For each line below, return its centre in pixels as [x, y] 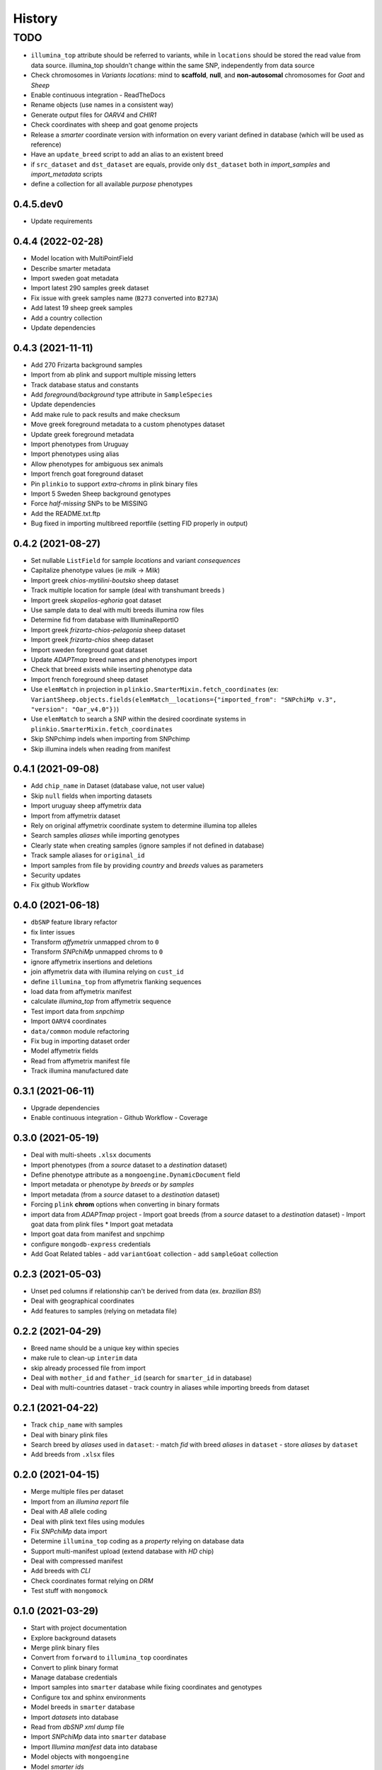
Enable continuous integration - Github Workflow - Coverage [119, 1118]
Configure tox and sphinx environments [88, 1697]
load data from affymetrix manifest [81, 991]
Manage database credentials [74, 1677]
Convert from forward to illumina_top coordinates [109, 1657]
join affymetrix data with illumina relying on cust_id [107, 972]
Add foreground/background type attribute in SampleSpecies [122, 395]
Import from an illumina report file [80, 1502]
